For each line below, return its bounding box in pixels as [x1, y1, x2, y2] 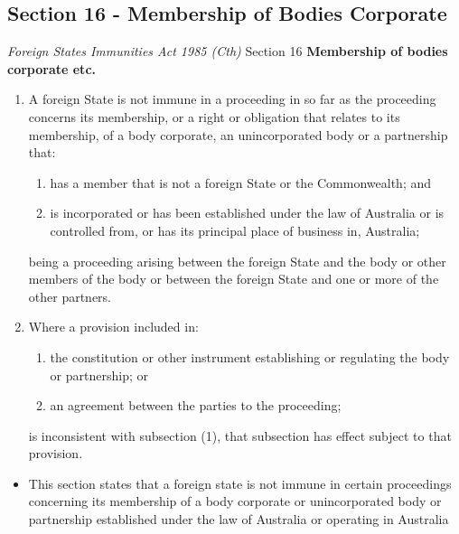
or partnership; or [50, 365, 148, 384]
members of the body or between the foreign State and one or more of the [28, 269, 439, 288]
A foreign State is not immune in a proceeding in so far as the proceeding [28, 89, 436, 108]
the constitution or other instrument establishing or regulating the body [50, 347, 450, 366]
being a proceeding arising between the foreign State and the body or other [28, 251, 446, 270]
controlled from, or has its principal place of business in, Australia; [50, 220, 420, 239]
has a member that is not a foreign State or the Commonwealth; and [50, 173, 432, 192]
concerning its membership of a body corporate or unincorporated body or [28, 492, 442, 511]
